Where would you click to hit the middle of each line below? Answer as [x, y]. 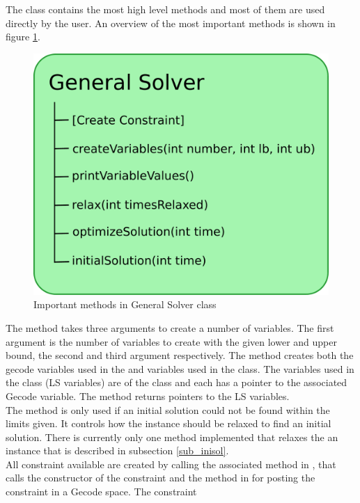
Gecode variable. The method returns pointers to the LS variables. [148, 396]
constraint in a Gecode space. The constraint [101, 492]
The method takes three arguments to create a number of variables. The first [170, 327]
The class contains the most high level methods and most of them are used [165, 9]
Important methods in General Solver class [125, 304]
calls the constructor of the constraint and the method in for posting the [161, 478]
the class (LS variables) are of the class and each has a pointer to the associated [177, 382]
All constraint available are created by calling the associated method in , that [171, 464]
